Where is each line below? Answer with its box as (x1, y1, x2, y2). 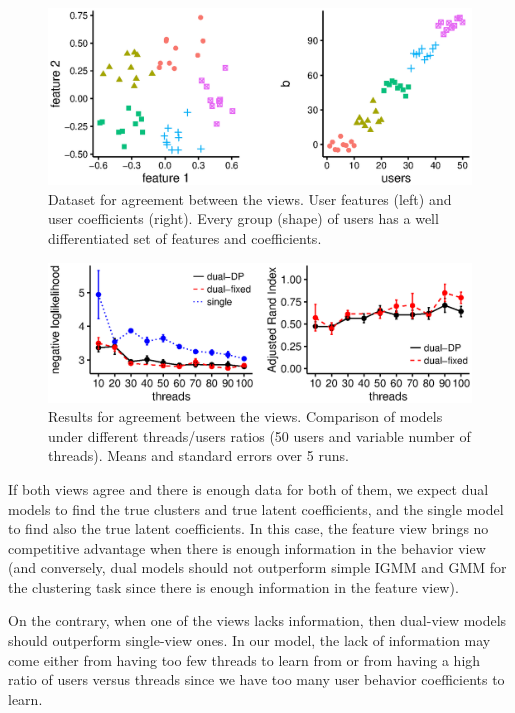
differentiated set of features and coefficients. (48, 228, 322, 248)
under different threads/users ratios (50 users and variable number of (48, 425, 471, 446)
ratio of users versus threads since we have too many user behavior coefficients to (8, 669, 505, 690)
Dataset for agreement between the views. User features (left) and (48, 188, 452, 209)
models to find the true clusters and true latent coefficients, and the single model (8, 498, 504, 519)
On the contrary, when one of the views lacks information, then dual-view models (8, 610, 507, 631)
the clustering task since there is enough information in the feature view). (8, 576, 459, 597)
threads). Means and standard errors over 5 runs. (48, 445, 349, 466)
